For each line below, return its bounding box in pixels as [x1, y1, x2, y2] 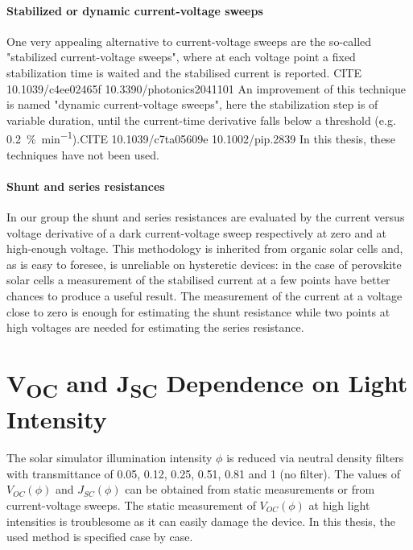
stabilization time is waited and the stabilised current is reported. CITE [6, 64, 361, 81]
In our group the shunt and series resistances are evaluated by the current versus [6, 209, 405, 225]
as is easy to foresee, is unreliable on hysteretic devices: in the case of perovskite [6, 255, 402, 272]
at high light [308, 496, 370, 513]
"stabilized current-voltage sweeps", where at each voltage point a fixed [6, 48, 356, 65]
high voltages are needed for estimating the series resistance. [6, 319, 304, 336]
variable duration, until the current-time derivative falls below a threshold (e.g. [6, 111, 396, 128]
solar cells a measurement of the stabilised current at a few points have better [6, 271, 390, 288]
